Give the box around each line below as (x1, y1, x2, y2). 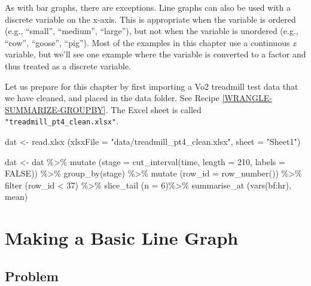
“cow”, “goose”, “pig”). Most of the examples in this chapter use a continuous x (5, 36, 297, 48)
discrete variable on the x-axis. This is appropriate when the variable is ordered (5, 13, 296, 25)
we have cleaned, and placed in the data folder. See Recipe (5, 92, 219, 104)
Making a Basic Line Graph (5, 226, 239, 250)
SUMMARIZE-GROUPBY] (5, 103, 106, 115)
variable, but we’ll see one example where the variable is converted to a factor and (5, 48, 306, 60)
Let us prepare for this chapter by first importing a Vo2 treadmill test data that (5, 80, 298, 92)
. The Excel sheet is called (105, 103, 202, 115)
